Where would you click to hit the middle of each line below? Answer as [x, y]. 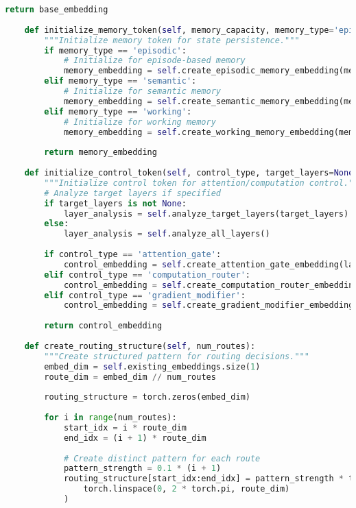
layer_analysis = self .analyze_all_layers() [167, 234]
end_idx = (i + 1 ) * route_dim [135, 438]
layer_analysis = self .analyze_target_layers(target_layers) [206, 214]
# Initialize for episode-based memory [154, 61]
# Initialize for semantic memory [142, 91]
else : [57, 224]
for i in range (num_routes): [110, 418]
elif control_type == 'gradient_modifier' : [145, 295]
